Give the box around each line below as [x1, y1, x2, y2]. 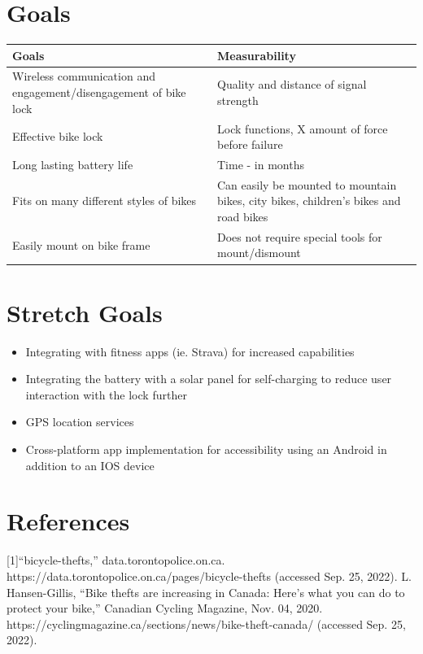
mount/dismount [217, 244, 301, 261]
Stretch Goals [7, 295, 163, 329]
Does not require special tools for [217, 228, 382, 245]
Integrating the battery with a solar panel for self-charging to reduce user [25, 370, 392, 387]
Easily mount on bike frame [12, 236, 150, 253]
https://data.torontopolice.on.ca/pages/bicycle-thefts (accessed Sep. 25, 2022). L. [7, 567, 412, 584]
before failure [217, 136, 283, 153]
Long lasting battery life [12, 155, 133, 172]
